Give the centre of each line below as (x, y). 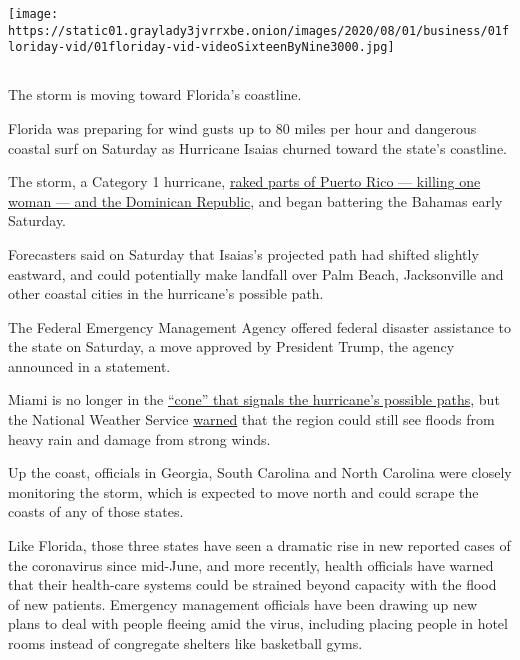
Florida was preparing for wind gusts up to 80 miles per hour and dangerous (242, 127)
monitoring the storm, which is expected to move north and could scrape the (243, 491)
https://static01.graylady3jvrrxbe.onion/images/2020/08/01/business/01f (259, 30)
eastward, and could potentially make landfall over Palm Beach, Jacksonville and (256, 273)
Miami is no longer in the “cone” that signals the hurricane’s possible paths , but (254, 399)
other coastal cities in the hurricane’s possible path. (166, 293)
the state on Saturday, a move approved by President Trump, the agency (231, 346)
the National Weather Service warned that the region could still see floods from (251, 419)
